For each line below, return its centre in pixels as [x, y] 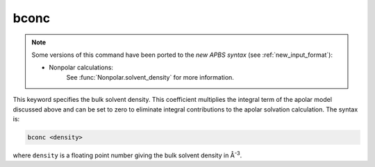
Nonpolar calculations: [81, 68]
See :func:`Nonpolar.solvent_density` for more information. [150, 77]
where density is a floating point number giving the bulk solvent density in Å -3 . [127, 155]
